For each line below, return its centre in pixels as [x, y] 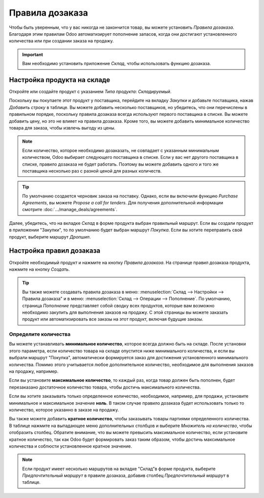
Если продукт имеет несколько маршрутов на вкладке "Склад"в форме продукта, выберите [119, 469]
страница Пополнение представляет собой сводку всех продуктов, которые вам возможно [118, 305]
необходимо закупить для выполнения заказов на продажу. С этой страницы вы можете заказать [125, 312]
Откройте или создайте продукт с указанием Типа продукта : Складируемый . [90, 92]
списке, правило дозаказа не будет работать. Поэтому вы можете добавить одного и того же [121, 164]
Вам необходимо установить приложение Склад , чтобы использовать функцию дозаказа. [117, 64]
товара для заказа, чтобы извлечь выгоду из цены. [62, 128]
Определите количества [40, 334]
